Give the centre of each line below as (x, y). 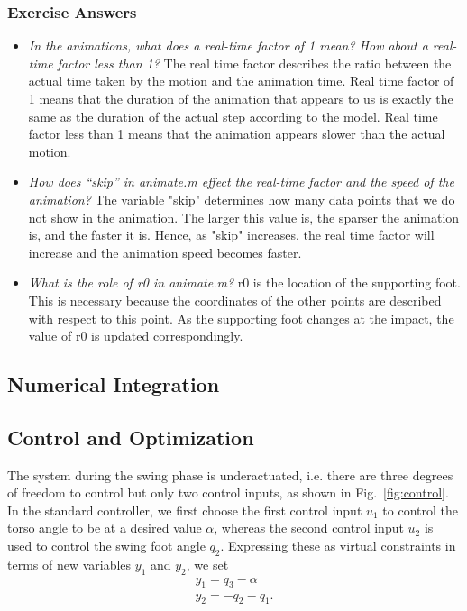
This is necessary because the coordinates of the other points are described (235, 300)
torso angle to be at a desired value (105, 528)
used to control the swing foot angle (106, 546)
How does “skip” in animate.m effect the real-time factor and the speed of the (241, 182)
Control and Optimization (131, 437)
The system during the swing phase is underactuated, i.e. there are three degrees (230, 474)
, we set (207, 564)
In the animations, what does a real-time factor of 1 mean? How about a (228, 46)
